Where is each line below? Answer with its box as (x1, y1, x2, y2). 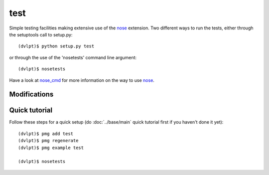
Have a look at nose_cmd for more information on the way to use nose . (9, 77, 154, 83)
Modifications (9, 90, 54, 99)
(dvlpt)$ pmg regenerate (18, 138, 79, 144)
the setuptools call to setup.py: (9, 31, 73, 37)
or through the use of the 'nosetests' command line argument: (9, 54, 137, 60)
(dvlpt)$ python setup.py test (18, 43, 95, 49)
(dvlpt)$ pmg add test (18, 131, 74, 137)
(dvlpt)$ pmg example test (18, 145, 84, 151)
